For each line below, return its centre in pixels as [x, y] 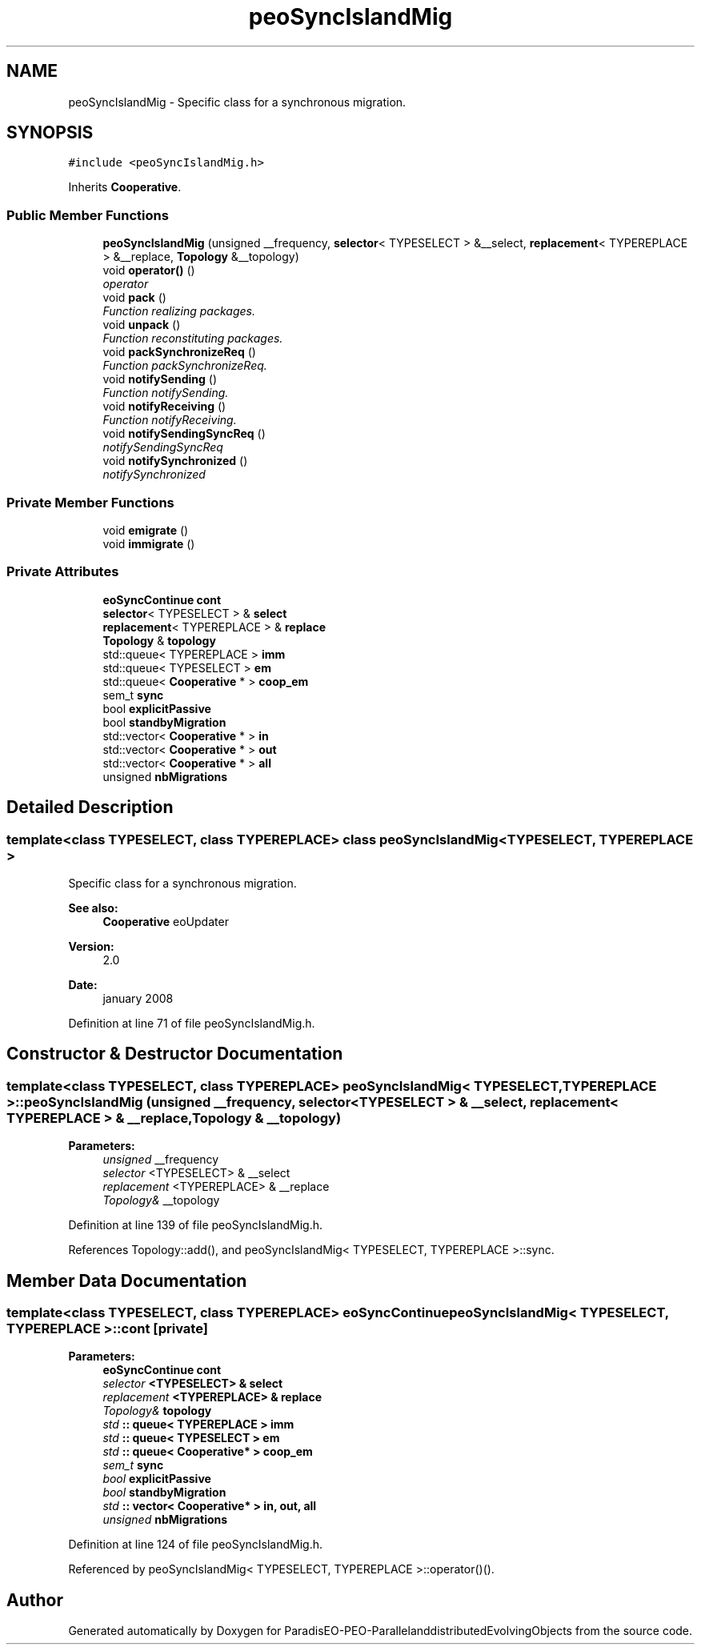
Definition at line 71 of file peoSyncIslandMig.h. [192, 1023]
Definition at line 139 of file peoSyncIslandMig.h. [195, 1225]
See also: [93, 908]
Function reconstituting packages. [193, 339]
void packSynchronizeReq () [179, 352]
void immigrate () [149, 543]
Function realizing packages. [179, 311]
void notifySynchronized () [175, 461]
